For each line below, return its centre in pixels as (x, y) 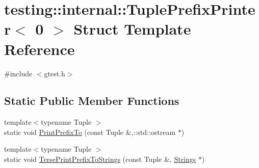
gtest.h (55, 73)
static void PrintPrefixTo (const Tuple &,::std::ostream (90, 132)
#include (18, 73)
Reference (40, 49)
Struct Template (132, 29)
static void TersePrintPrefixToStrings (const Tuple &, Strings (100, 159)
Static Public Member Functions (92, 101)
